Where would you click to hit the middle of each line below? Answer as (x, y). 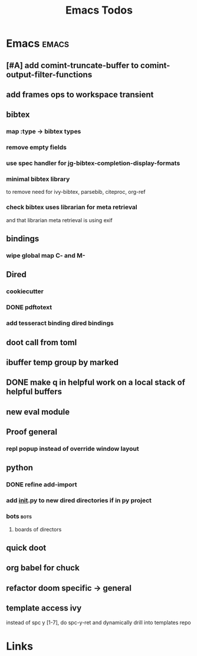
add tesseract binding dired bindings (60, 323)
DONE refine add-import (42, 485)
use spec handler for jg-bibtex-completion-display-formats (93, 163)
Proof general (32, 432)
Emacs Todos (99, 10)
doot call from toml (42, 342)
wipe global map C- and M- (46, 256)
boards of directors (38, 529)
